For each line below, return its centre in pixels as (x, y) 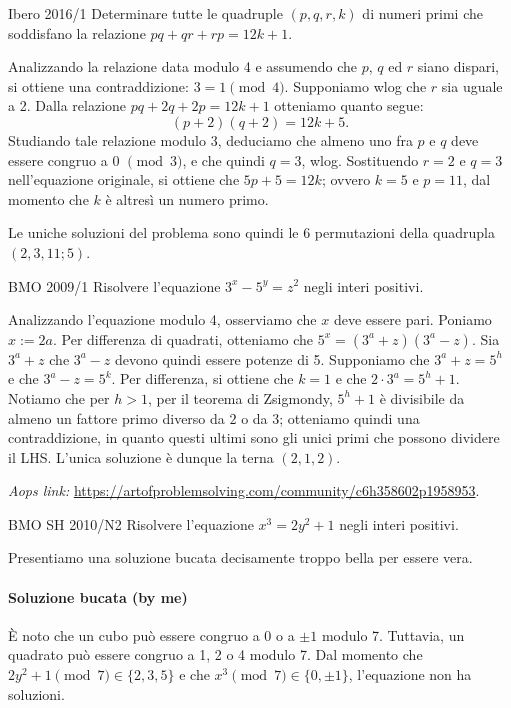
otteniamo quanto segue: (349, 105)
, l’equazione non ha (410, 674)
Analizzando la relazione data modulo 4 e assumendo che (183, 66)
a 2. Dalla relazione (67, 105)
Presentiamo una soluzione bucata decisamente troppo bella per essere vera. (240, 557)
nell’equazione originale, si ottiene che (124, 179)
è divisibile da (422, 397)
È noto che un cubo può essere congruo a (134, 634)
